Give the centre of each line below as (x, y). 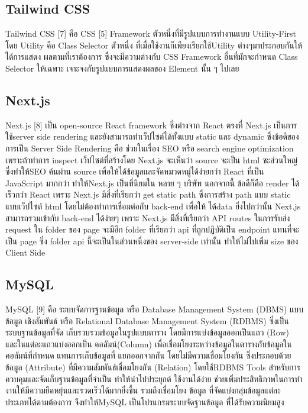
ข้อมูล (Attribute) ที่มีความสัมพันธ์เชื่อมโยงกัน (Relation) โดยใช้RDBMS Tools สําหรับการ (153, 367)
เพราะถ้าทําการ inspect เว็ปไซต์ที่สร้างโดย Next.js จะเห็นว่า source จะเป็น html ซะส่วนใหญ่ (152, 159)
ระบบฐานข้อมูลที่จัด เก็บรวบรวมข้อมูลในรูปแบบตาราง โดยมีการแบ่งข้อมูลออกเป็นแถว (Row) (147, 332)
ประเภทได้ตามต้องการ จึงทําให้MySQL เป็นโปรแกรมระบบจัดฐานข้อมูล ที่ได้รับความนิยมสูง (145, 401)
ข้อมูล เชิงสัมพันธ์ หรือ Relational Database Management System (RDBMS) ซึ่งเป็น (147, 320)
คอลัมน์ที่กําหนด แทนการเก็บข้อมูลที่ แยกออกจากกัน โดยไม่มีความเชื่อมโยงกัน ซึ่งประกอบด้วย (148, 355)
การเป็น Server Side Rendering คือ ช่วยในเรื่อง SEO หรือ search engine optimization (150, 148)
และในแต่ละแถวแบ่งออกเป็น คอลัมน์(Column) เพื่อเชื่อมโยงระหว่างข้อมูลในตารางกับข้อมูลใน (149, 343)
